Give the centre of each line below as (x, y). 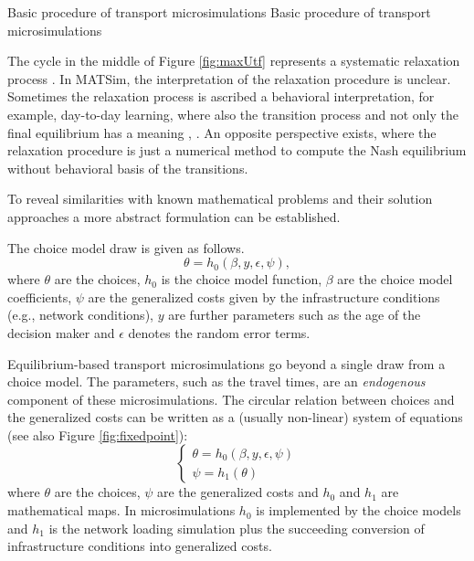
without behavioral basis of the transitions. (128, 168)
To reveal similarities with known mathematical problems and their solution (220, 199)
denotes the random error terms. (219, 332)
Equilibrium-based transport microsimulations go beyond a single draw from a (226, 363)
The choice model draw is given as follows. (126, 247)
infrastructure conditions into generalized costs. (140, 546)
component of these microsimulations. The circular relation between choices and (231, 399)
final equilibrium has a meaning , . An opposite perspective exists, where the (222, 132)
